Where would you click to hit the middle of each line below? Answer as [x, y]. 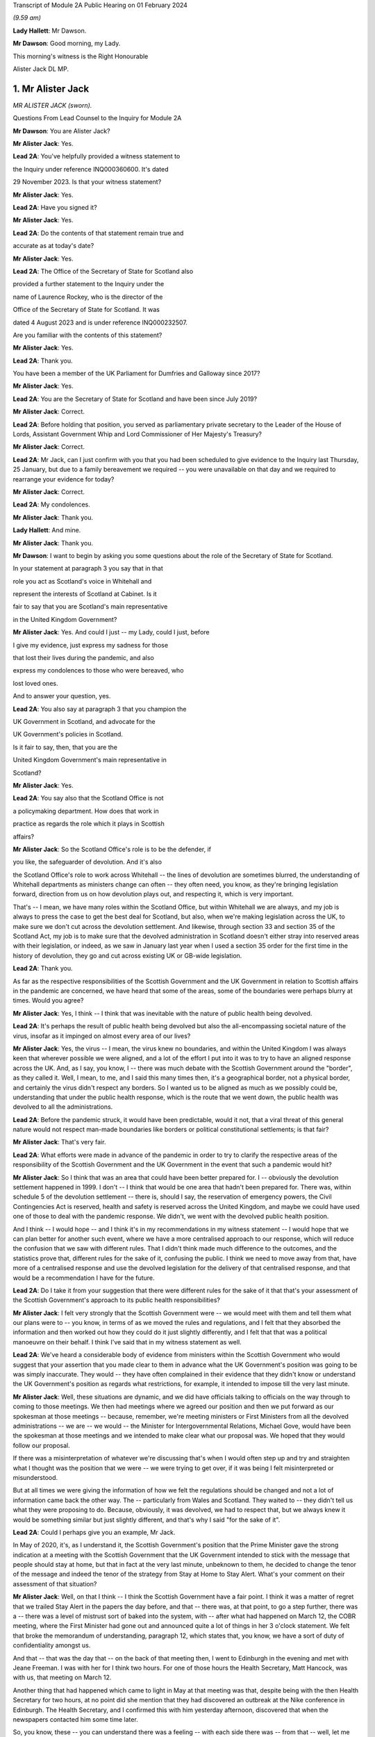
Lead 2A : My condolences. [51, 504]
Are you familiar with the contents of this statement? [87, 335]
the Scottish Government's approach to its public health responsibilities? [116, 1300]
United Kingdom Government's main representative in [90, 760]
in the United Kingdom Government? [65, 619]
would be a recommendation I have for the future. [84, 1278]
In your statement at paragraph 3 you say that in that [88, 568]
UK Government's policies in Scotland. [68, 734]
